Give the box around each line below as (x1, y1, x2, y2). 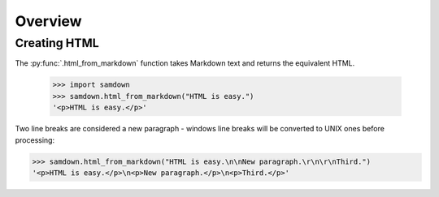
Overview (15, 12, 82, 30)
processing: (15, 135, 55, 145)
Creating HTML (15, 36, 99, 50)
